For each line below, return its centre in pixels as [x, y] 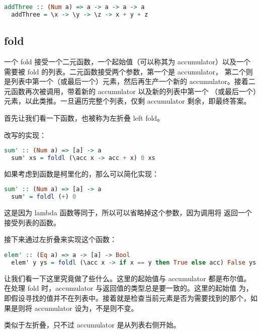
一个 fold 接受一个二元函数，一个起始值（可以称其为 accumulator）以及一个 [127, 61]
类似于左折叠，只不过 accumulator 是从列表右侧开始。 [92, 325]
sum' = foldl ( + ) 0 [44, 197]
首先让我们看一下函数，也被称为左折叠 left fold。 [84, 117]
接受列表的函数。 [32, 222]
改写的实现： [25, 135]
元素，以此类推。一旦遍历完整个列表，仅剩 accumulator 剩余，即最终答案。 [127, 101]
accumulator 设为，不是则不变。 [86, 308]
